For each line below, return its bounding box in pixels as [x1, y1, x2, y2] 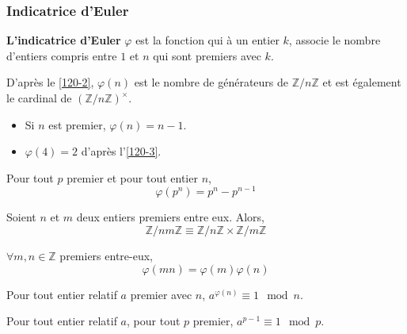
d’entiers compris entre [6, 47, 117, 63]
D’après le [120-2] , [6, 74, 94, 90]
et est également [322, 74, 401, 90]
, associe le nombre [288, 32, 381, 48]
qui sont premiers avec [153, 47, 261, 63]
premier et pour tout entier [67, 169, 198, 186]
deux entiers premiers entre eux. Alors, [76, 209, 265, 225]
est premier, [48, 116, 106, 132]
